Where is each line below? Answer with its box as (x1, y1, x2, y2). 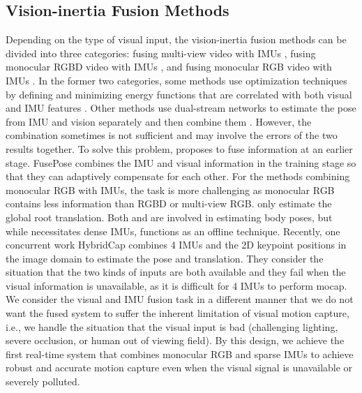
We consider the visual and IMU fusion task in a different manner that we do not (6, 292, 354, 306)
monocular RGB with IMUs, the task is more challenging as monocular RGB (6, 182, 335, 197)
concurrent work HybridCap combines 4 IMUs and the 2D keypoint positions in (6, 237, 347, 252)
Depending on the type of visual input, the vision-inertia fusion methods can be (6, 32, 347, 47)
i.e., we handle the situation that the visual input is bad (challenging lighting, (6, 319, 338, 334)
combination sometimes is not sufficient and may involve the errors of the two (6, 128, 338, 142)
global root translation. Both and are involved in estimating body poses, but (6, 209, 333, 224)
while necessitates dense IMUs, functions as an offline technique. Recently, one (6, 223, 340, 238)
